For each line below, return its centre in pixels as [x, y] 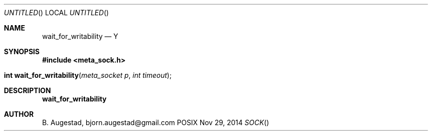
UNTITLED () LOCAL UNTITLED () [56, 13]
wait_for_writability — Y [80, 36]
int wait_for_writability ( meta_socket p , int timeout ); [88, 75]
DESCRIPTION [28, 90]
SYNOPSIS [22, 51]
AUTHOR [19, 114]
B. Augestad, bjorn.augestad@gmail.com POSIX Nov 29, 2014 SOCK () [156, 122]
